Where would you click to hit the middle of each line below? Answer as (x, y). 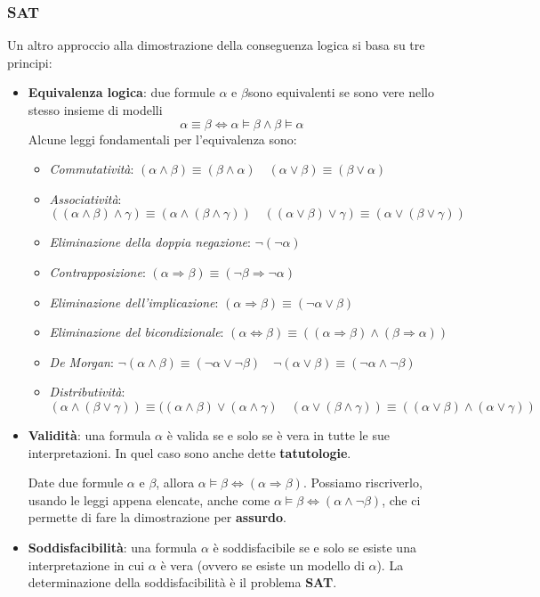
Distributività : (87, 392)
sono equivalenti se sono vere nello (341, 92)
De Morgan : (81, 361)
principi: (30, 62)
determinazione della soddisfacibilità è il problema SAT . (182, 582)
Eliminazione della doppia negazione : (150, 242)
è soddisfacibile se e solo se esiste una (314, 547)
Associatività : (85, 198)
